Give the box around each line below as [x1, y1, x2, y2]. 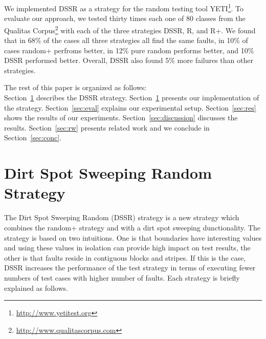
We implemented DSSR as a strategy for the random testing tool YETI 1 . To [4, 2, 243, 13]
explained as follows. [4, 282, 68, 293]
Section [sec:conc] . [4, 132, 62, 143]
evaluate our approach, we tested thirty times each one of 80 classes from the [4, 13, 246, 24]
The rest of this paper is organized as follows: [4, 82, 147, 93]
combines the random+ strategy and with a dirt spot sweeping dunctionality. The [4, 222, 260, 232]
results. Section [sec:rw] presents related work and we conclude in [4, 122, 210, 133]
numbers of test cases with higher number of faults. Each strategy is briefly [4, 272, 240, 283]
